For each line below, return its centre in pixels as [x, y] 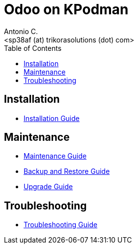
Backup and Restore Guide [67, 171]
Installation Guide [52, 118]
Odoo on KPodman [66, 9]
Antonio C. [21, 31]
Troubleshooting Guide [61, 225]
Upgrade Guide [48, 187]
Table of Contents [33, 48]
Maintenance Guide [55, 156]
